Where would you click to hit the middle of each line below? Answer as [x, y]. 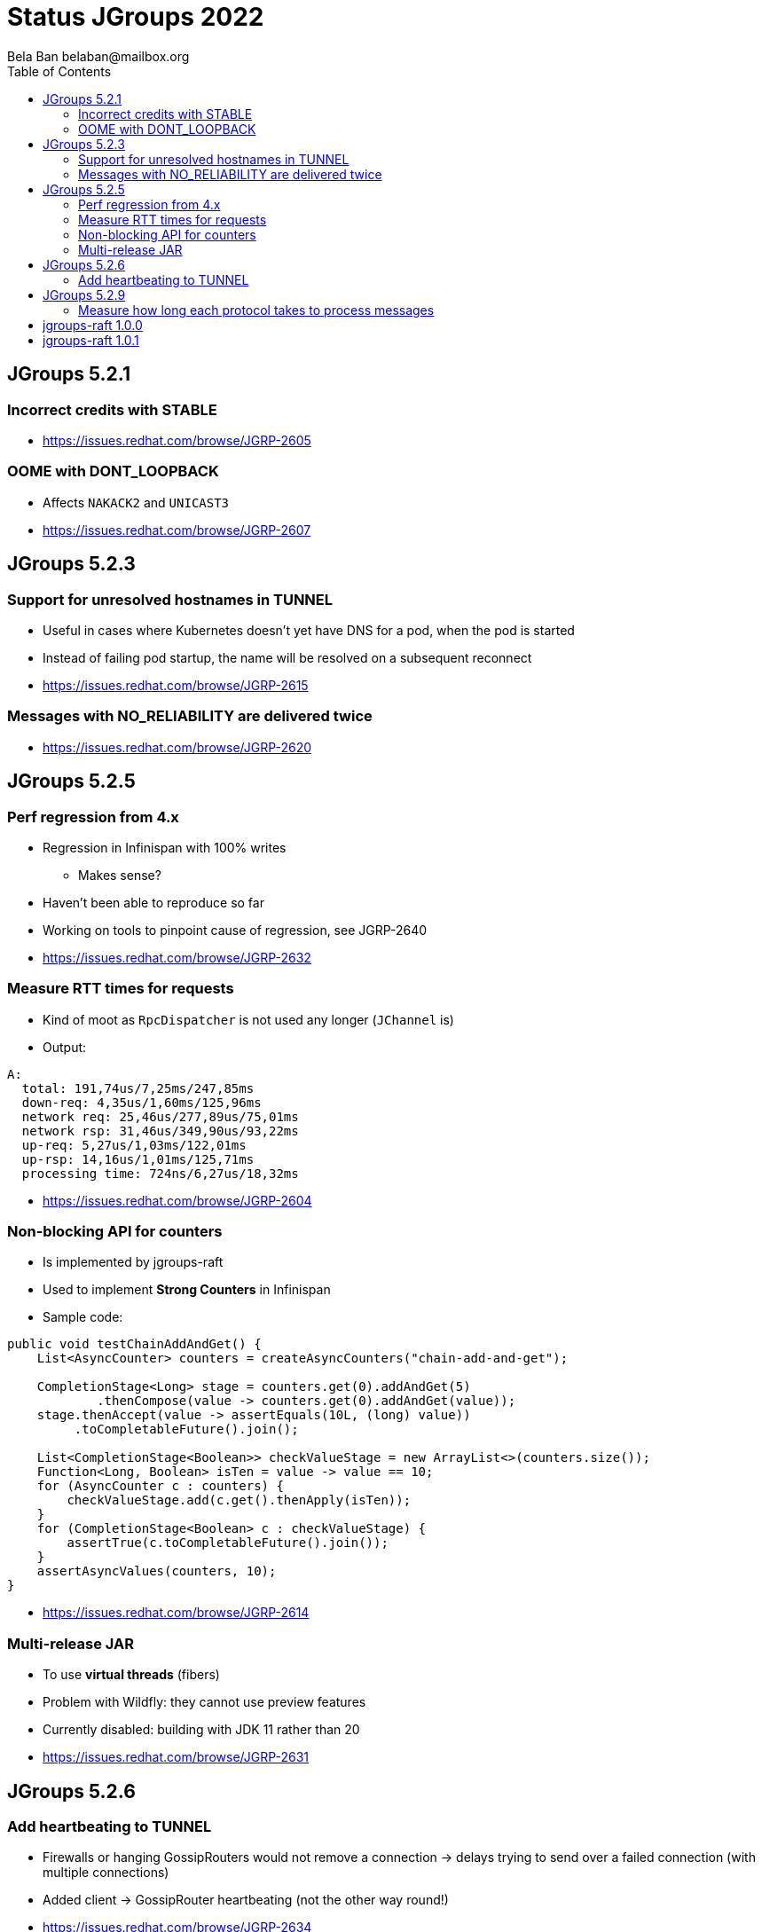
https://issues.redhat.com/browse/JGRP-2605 [177, 440]
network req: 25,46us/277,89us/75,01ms [160, 1116]
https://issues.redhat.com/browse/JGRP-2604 [177, 1200]
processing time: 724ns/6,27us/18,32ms [160, 1173]
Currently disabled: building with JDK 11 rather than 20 [201, 1730]
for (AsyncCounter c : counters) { [160, 1486]
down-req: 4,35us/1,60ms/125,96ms [141, 1102]
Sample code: [83, 1317]
